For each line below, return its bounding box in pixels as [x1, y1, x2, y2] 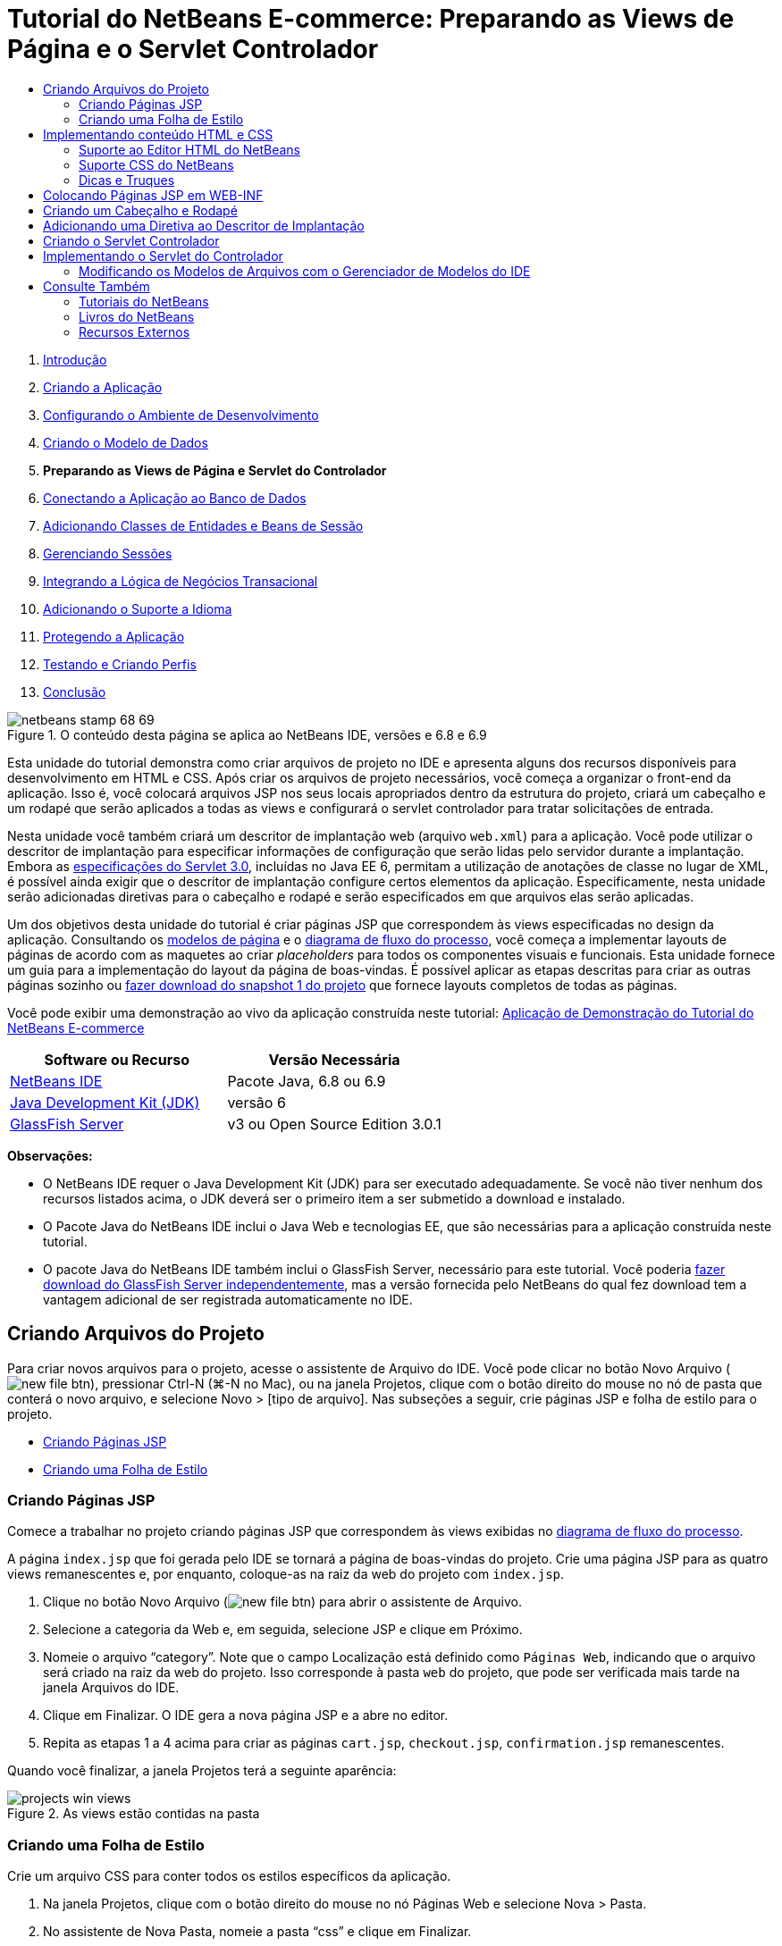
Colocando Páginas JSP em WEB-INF [43, 187, 264, 203]
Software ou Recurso [44, 1050, 189, 1069]
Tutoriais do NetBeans [79, 293, 209, 309]
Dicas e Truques [79, 172, 175, 188]
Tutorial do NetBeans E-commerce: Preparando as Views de [7, 4, 735, 34]
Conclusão [43, 684, 106, 700]
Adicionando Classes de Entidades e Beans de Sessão [43, 517, 364, 533]
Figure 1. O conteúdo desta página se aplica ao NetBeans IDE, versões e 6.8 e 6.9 [7, 726, 487, 742]
